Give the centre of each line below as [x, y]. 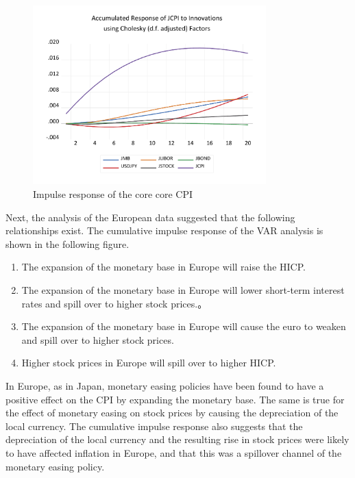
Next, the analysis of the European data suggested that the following [150, 217]
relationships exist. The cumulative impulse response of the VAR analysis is [164, 230]
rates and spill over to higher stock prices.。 [114, 303]
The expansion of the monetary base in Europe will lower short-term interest [183, 289]
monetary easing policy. [55, 466]
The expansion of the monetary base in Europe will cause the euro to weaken [184, 326]
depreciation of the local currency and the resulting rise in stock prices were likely [177, 439]
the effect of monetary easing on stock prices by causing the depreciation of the [172, 413]
